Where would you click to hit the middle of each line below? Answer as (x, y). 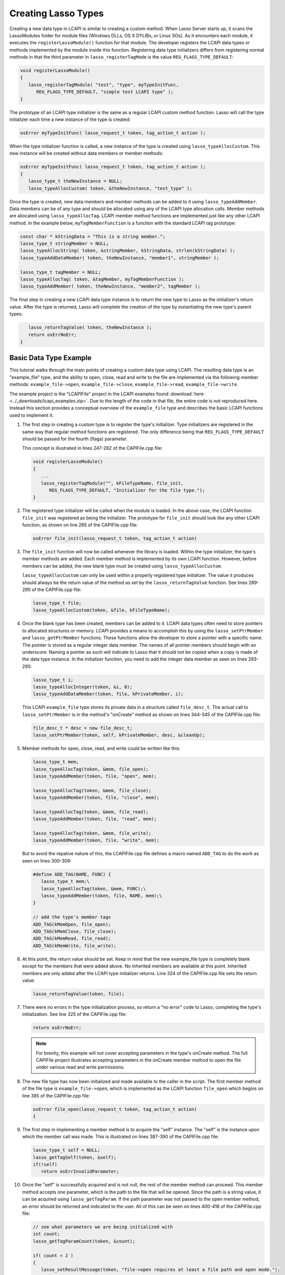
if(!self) (45, 1165)
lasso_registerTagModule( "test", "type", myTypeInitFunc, (103, 85)
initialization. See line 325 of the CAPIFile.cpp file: (74, 1014)
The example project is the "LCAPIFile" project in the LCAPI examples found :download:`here (107, 394)
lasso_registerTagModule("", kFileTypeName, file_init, (112, 483)
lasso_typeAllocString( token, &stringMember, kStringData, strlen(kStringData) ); (128, 251)
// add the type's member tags (72, 917)
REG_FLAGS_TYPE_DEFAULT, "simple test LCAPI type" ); (105, 92)
